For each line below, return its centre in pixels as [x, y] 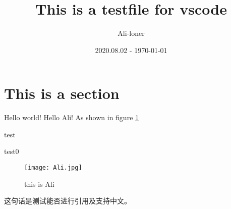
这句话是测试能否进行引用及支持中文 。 [68, 201]
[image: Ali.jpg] [53, 168]
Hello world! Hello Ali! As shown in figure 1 [72, 117]
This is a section [62, 93]
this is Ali [39, 184]
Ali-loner [131, 33]
